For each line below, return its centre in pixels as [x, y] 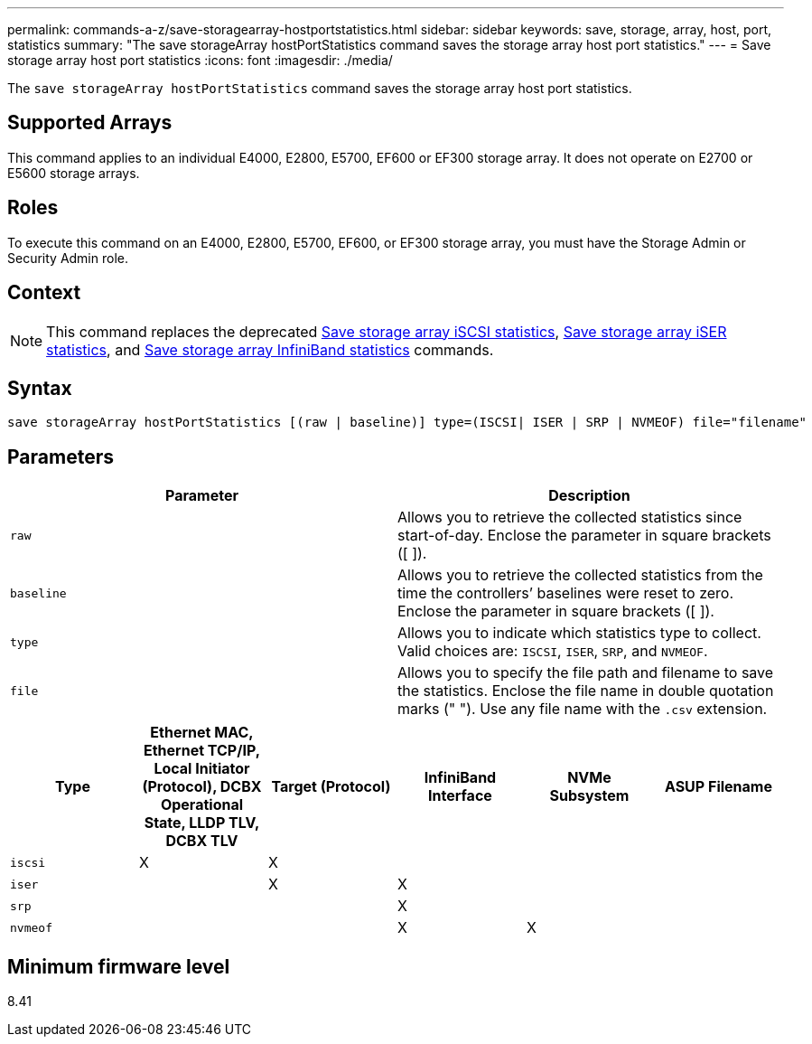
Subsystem [589, 796]
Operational [202, 805]
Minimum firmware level [119, 966]
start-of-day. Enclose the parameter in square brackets [584, 536]
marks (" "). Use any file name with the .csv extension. [583, 709]
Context [44, 293]
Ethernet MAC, [202, 733]
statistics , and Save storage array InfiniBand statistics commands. [270, 349]
